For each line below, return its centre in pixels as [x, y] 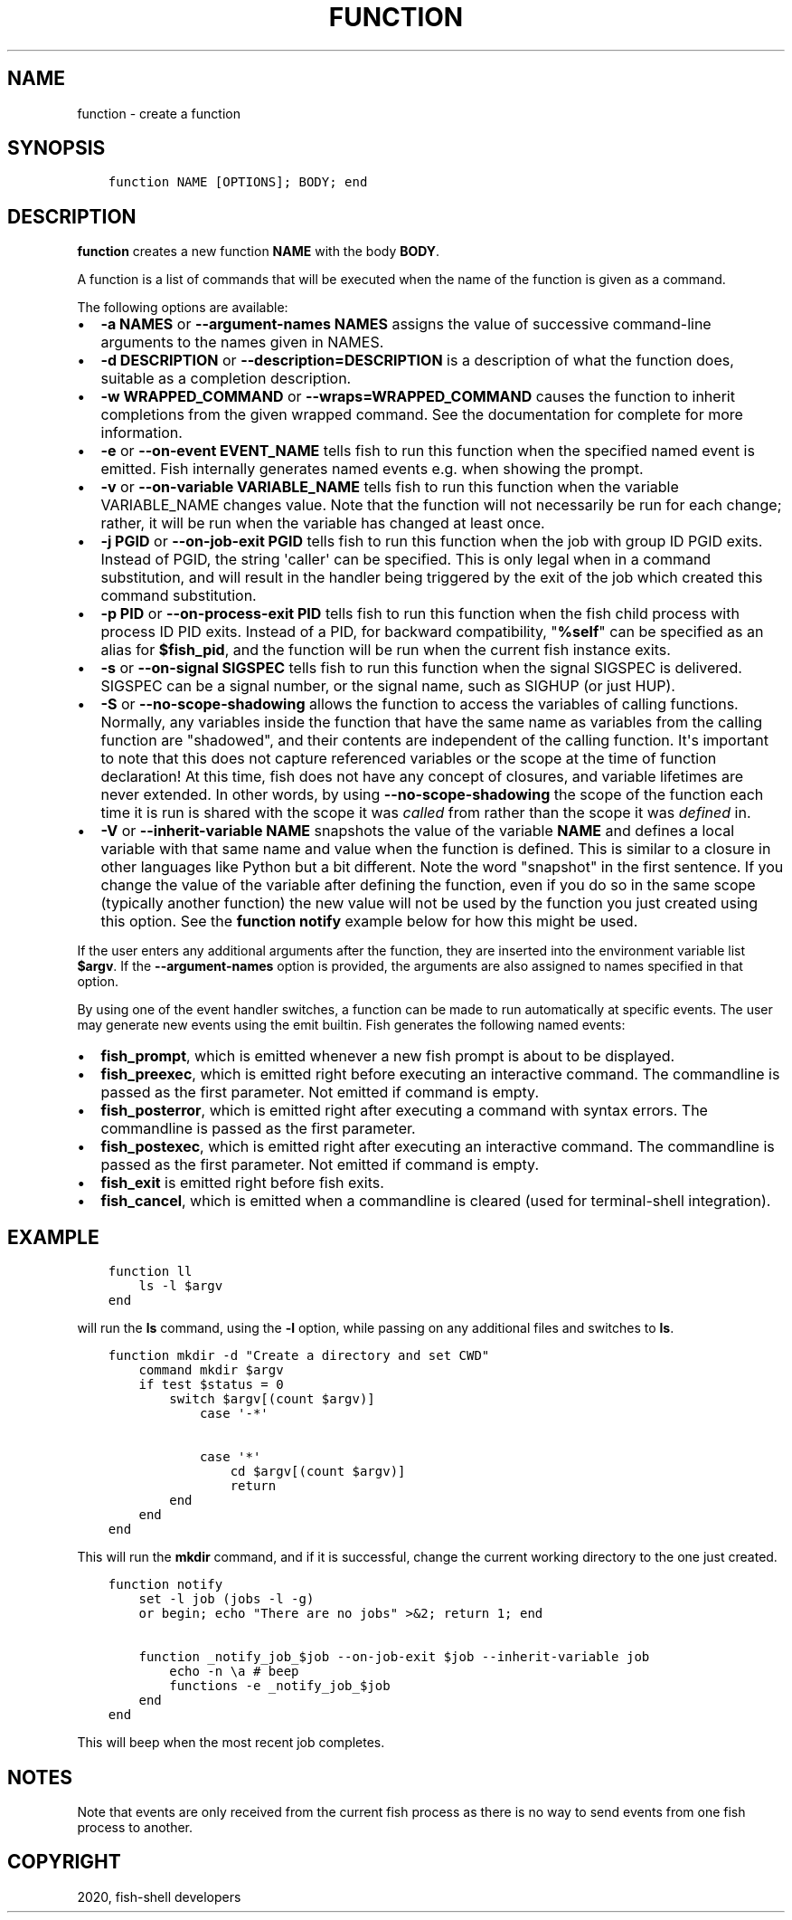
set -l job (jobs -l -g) [226, 1599]
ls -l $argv [181, 1286]
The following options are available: [183, 308]
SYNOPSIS [57, 148]
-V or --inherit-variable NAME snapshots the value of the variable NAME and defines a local [418, 831]
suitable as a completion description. [226, 379]
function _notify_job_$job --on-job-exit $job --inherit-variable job [394, 1657]
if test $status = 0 [211, 1385]
